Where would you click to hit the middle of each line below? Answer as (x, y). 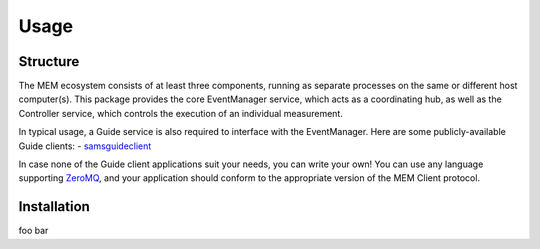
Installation (54, 206)
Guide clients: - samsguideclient (85, 146)
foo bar (33, 231)
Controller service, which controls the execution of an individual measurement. (181, 113)
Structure (49, 61)
